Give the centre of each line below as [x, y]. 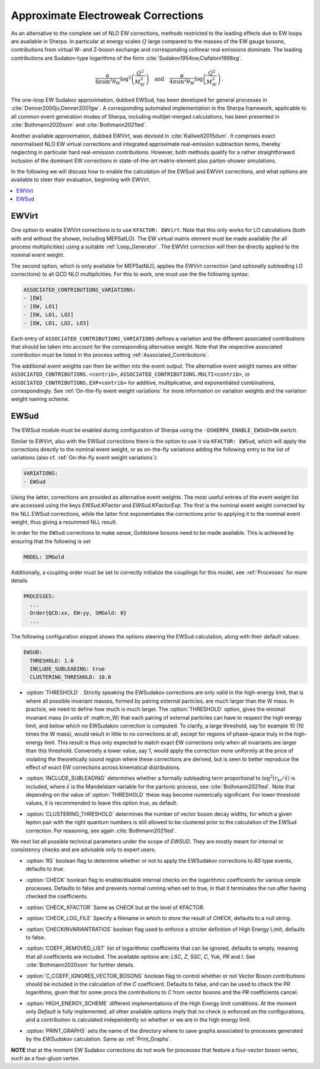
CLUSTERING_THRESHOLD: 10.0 [71, 677]
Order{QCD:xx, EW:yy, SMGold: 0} [78, 613]
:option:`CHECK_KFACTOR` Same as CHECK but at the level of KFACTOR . [115, 907]
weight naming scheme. [40, 399]
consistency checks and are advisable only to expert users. [84, 850]
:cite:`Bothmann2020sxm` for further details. [80, 965]
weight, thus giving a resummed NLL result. [64, 522]
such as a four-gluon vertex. [45, 1058]
